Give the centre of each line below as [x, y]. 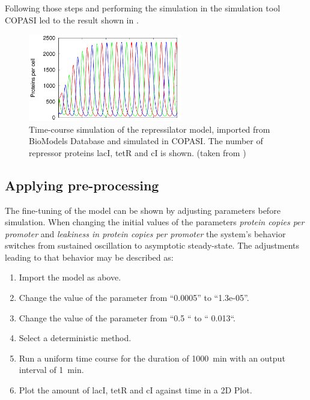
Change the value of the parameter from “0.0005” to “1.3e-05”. [134, 298]
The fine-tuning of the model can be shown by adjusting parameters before [143, 210]
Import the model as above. [70, 277]
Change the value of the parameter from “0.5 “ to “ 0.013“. [127, 317]
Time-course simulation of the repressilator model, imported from [150, 129]
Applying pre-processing [82, 185]
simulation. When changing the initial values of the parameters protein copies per [155, 222]
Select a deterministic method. [75, 338]
